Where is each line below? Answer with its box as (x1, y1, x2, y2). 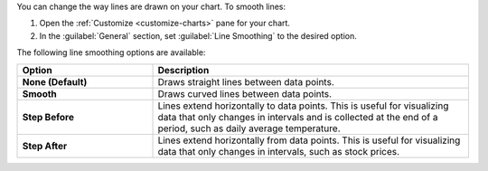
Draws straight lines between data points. (157, 75, 334, 88)
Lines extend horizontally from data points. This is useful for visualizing (157, 134, 461, 147)
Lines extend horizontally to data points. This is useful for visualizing (157, 100, 449, 112)
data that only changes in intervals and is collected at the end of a (157, 110, 438, 123)
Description (157, 63, 210, 76)
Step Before (22, 110, 74, 123)
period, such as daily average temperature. (157, 122, 341, 135)
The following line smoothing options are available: (16, 47, 206, 58)
